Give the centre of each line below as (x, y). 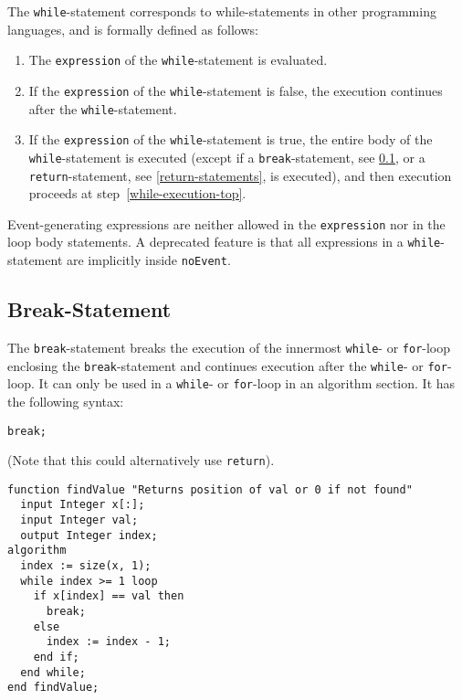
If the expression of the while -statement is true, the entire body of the (231, 139)
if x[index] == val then (109, 596)
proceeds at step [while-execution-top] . (137, 193)
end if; (56, 658)
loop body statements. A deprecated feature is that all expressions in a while (224, 242)
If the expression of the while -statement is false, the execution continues (236, 90)
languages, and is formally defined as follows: (133, 29)
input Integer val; (79, 520)
